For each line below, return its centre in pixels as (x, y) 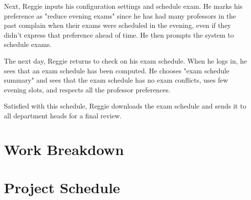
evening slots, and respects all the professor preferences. (87, 89)
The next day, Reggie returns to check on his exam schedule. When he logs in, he (125, 60)
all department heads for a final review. (63, 115)
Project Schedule (62, 188)
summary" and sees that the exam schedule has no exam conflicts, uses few (116, 80)
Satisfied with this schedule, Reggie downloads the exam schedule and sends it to (125, 106)
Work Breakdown (64, 149)
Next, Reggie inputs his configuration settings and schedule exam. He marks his (123, 6)
